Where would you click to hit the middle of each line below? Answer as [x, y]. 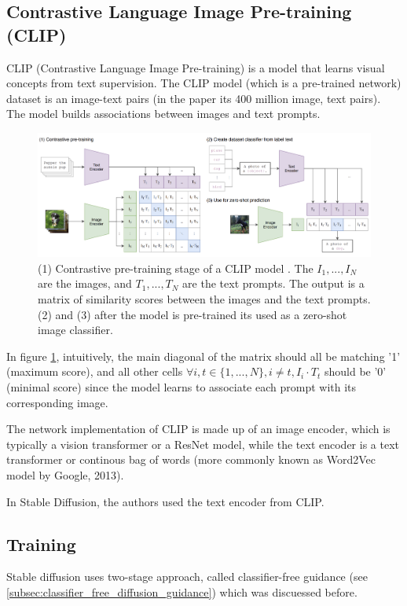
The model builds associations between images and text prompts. [163, 114]
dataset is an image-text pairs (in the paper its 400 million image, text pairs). [194, 98]
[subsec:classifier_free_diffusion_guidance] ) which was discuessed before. [182, 591]
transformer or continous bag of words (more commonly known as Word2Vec [191, 459]
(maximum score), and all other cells [95, 371]
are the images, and [85, 283]
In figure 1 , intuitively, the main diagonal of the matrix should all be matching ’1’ [203, 356]
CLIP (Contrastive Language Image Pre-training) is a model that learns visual [196, 67]
